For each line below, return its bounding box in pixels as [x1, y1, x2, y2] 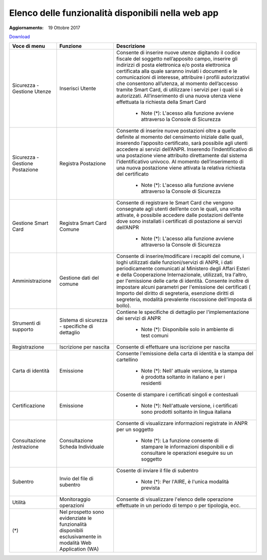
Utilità [12, 499, 26, 506]
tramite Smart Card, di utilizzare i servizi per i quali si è [116, 86, 243, 93]
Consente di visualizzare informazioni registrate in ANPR [116, 420, 248, 427]
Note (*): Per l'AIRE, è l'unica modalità [141, 478, 229, 485]
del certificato [116, 171, 149, 177]
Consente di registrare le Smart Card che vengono [116, 199, 233, 206]
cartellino [116, 356, 138, 363]
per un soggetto [116, 426, 154, 433]
